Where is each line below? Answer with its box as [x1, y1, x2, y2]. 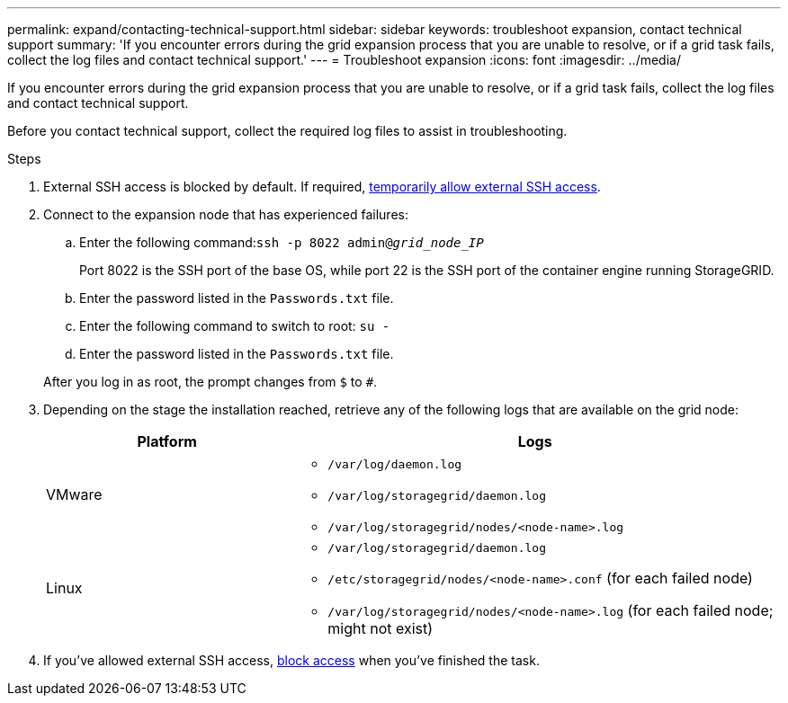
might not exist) [327, 619, 434, 637]
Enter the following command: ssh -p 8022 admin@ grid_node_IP [79, 235, 484, 250]
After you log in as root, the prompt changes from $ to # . [43, 374, 378, 389]
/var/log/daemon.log [327, 458, 462, 471]
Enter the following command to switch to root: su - [79, 318, 390, 334]
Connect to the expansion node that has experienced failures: [43, 207, 408, 222]
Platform [137, 432, 197, 450]
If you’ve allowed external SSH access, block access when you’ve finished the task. [43, 653, 540, 668]
